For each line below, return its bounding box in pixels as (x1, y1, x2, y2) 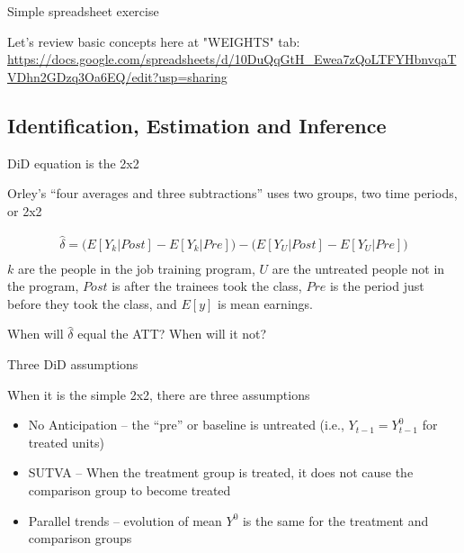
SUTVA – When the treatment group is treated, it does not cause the (28, 463, 414, 482)
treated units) (28, 432, 104, 451)
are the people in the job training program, (17, 258, 255, 277)
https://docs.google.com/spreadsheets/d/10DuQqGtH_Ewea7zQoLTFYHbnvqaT (7, 50, 457, 68)
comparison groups (28, 529, 132, 548)
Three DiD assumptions (7, 355, 138, 374)
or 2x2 (7, 201, 42, 220)
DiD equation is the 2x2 (7, 153, 139, 172)
